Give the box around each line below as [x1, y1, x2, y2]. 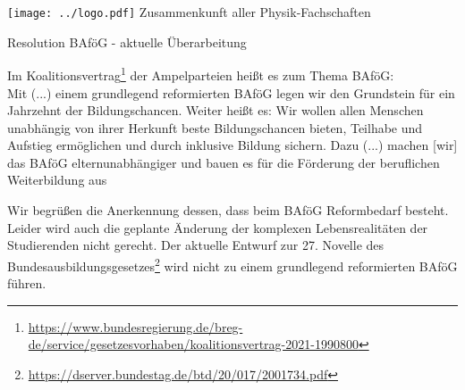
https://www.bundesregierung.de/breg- [28, 317, 243, 336]
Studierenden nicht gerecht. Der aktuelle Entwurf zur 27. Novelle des [7, 236, 385, 254]
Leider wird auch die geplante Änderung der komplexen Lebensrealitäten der [7, 218, 428, 236]
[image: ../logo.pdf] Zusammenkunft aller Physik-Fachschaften [7, 3, 371, 21]
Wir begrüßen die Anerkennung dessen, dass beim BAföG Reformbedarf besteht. [7, 201, 449, 220]
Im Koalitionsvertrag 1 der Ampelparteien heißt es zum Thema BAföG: [7, 63, 394, 84]
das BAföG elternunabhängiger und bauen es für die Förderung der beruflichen [7, 153, 440, 171]
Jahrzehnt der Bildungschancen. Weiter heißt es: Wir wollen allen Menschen [7, 101, 424, 120]
